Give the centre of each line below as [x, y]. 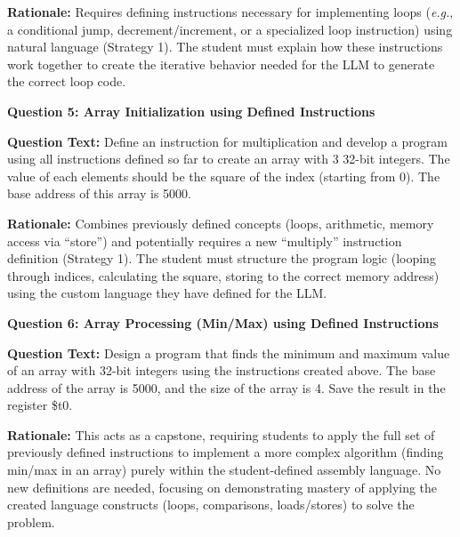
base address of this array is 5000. [99, 193]
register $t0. [40, 405]
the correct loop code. [67, 81]
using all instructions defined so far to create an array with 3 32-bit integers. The [229, 159]
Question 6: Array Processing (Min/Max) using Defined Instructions [223, 322]
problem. [31, 521]
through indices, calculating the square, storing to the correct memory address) [223, 275]
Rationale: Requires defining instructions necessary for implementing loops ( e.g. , [230, 12]
